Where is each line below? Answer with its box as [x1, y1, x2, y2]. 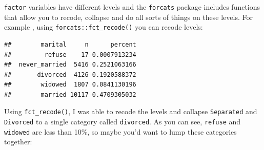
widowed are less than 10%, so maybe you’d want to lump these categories [4, 126, 237, 137]
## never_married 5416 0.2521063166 [4, 61, 136, 69]
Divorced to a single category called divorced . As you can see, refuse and [4, 116, 241, 127]
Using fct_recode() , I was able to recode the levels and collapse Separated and [4, 106, 257, 117]
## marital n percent [4, 40, 136, 48]
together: [4, 136, 32, 147]
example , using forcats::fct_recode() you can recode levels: [4, 22, 203, 32]
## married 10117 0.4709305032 [4, 91, 136, 98]
